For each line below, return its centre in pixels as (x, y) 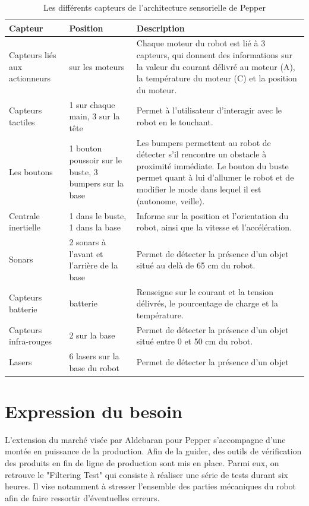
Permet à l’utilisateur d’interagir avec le (209, 110)
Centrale (24, 215)
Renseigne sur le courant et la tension (205, 291)
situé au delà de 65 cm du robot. (196, 265)
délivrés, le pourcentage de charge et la (207, 303)
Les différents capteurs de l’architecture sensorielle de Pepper (154, 7)
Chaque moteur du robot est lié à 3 (201, 43)
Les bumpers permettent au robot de (204, 142)
